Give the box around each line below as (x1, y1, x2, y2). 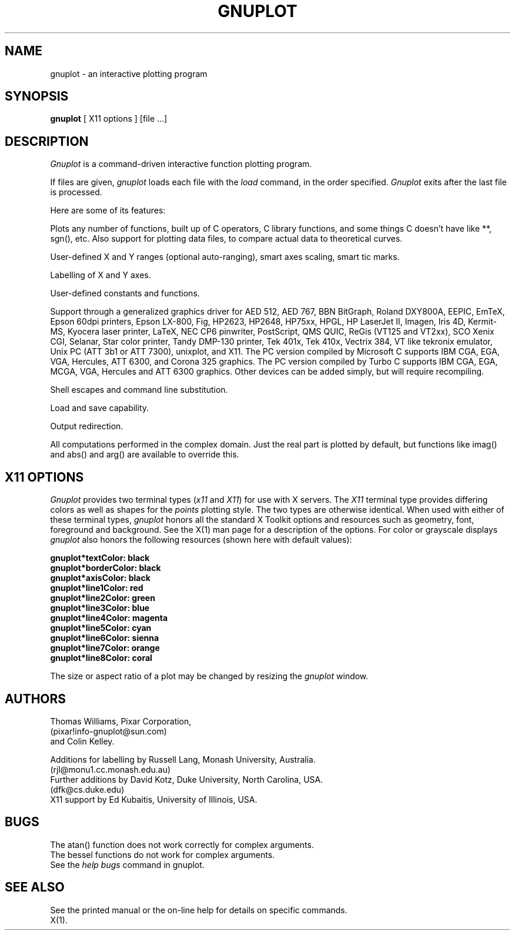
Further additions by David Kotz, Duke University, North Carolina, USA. (50, 774, 323, 784)
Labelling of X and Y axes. (50, 270, 151, 280)
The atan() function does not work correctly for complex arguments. (50, 839, 314, 850)
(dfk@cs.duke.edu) (50, 784, 125, 794)
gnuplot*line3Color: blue (50, 603, 150, 613)
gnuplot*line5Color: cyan (50, 623, 152, 633)
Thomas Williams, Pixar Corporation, (50, 716, 192, 726)
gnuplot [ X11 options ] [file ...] (50, 113, 168, 124)
